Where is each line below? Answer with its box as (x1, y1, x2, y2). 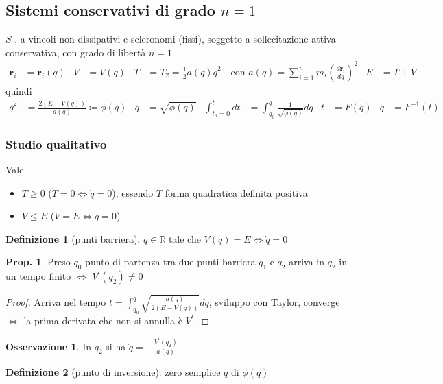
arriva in (289, 254, 325, 269)
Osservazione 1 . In (5, 339, 92, 353)
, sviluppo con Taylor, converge (208, 295, 340, 309)
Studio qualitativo (5, 135, 107, 152)
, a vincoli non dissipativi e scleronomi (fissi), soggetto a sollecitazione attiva (14, 32, 336, 46)
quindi (5, 83, 32, 97)
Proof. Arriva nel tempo (5, 295, 106, 309)
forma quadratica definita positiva (165, 185, 308, 200)
